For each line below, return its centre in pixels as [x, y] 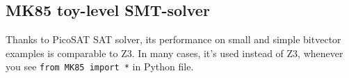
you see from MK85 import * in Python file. [100, 67]
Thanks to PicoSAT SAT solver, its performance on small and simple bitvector [173, 39]
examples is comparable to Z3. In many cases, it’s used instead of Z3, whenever [174, 53]
